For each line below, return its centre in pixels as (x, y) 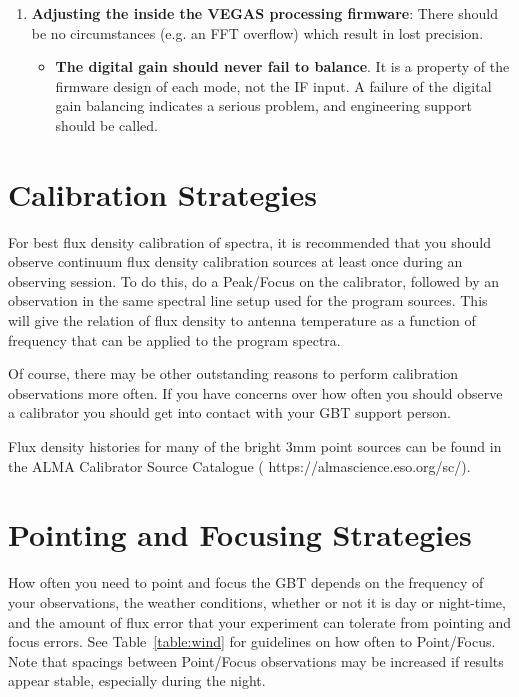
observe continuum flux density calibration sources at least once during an (235, 261)
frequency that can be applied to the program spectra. (174, 339)
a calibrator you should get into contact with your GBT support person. (229, 412)
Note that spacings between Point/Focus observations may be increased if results (256, 660)
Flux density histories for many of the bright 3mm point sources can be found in (255, 446)
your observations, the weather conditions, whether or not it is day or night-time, (257, 601)
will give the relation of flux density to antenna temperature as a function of (242, 320)
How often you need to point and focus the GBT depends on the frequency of (246, 582)
